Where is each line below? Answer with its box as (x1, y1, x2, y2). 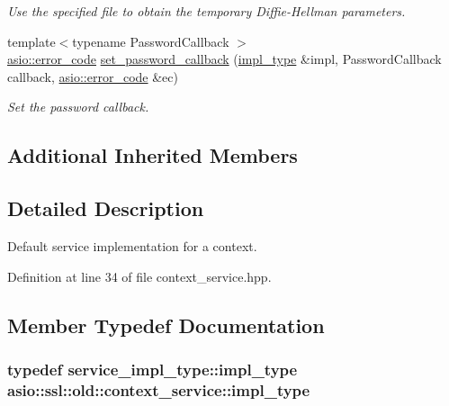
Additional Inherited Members (7, 141, 298, 169)
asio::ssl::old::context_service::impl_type (7, 378, 310, 401)
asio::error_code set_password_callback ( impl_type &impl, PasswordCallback (7, 50, 442, 68)
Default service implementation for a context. (7, 236, 257, 255)
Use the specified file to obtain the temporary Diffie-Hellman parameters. (7, 2, 406, 20)
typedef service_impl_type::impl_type (7, 357, 298, 380)
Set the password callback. (7, 97, 149, 116)
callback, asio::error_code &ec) (7, 67, 178, 86)
